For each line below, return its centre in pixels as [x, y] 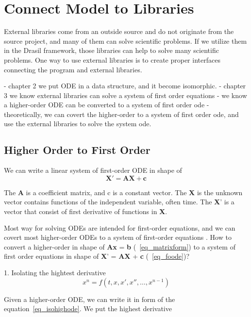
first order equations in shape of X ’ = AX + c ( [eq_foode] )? [97, 256]
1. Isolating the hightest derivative [55, 273]
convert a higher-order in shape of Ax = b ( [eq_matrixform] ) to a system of [120, 246]
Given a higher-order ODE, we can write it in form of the [90, 299]
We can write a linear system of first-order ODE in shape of [93, 170]
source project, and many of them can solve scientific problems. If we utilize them [125, 41]
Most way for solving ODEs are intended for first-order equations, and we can [120, 227]
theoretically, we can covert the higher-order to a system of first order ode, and [121, 114]
